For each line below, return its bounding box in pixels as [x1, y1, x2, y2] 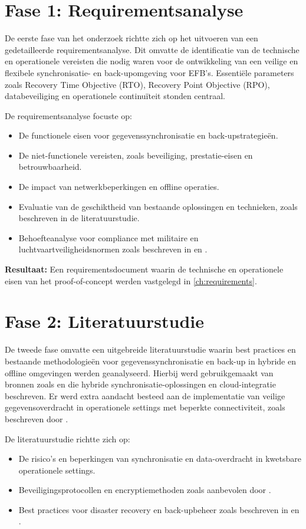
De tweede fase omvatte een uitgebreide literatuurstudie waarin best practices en [5, 343, 296, 356]
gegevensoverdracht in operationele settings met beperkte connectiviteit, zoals [5, 401, 285, 413]
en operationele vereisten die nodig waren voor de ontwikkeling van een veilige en [5, 55, 298, 67]
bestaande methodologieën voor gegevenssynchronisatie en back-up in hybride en [5, 354, 296, 367]
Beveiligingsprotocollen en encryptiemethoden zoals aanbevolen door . [18, 484, 271, 496]
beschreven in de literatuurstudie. [18, 212, 140, 224]
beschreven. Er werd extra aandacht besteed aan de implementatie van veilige [5, 389, 285, 402]
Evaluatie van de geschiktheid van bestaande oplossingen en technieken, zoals [18, 200, 298, 212]
